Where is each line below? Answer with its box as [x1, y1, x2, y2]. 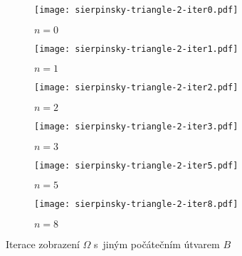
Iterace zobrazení [6, 236, 80, 251]
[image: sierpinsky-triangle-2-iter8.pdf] [34, 199, 238, 210]
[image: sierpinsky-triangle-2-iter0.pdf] [34, 5, 238, 15]
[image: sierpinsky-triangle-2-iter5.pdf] [34, 160, 238, 171]
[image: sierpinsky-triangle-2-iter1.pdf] [34, 43, 238, 54]
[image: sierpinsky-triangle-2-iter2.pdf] [34, 82, 238, 93]
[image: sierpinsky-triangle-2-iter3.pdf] [34, 121, 238, 132]
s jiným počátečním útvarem [94, 236, 220, 251]
